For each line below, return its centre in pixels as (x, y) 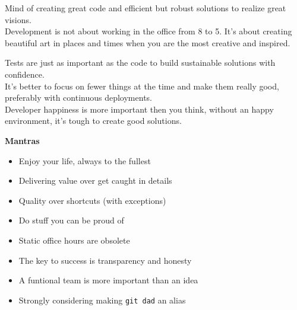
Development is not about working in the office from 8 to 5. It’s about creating (148, 31)
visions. (18, 19)
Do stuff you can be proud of (71, 220)
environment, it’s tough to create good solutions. (93, 121)
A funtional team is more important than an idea (108, 280)
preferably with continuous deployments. (78, 98)
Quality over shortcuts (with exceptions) (92, 200)
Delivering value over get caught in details (95, 180)
